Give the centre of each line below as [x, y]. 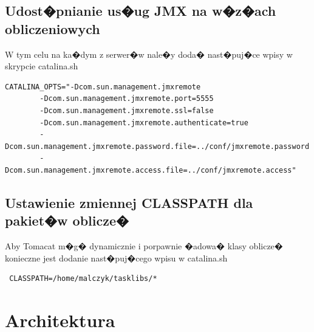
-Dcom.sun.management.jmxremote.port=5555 [127, 99]
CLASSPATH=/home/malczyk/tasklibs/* [83, 279]
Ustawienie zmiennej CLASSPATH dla [129, 202]
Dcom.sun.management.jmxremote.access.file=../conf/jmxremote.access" [151, 170]
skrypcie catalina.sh [42, 66]
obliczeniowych [53, 28]
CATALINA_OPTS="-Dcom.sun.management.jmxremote [103, 87]
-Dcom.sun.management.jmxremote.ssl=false [127, 110]
